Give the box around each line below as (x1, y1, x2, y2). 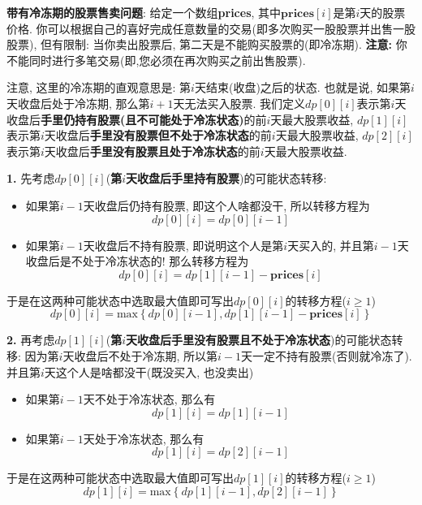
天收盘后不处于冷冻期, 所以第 (62, 347, 217, 364)
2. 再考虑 (6, 331, 55, 348)
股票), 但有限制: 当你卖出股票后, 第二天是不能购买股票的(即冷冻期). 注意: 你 (6, 36, 407, 53)
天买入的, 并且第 (287, 236, 374, 253)
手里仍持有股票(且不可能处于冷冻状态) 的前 (41, 110, 267, 127)
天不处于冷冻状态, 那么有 (83, 391, 216, 408)
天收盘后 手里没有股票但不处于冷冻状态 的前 (44, 127, 272, 144)
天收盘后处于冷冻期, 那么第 (6, 94, 150, 111)
